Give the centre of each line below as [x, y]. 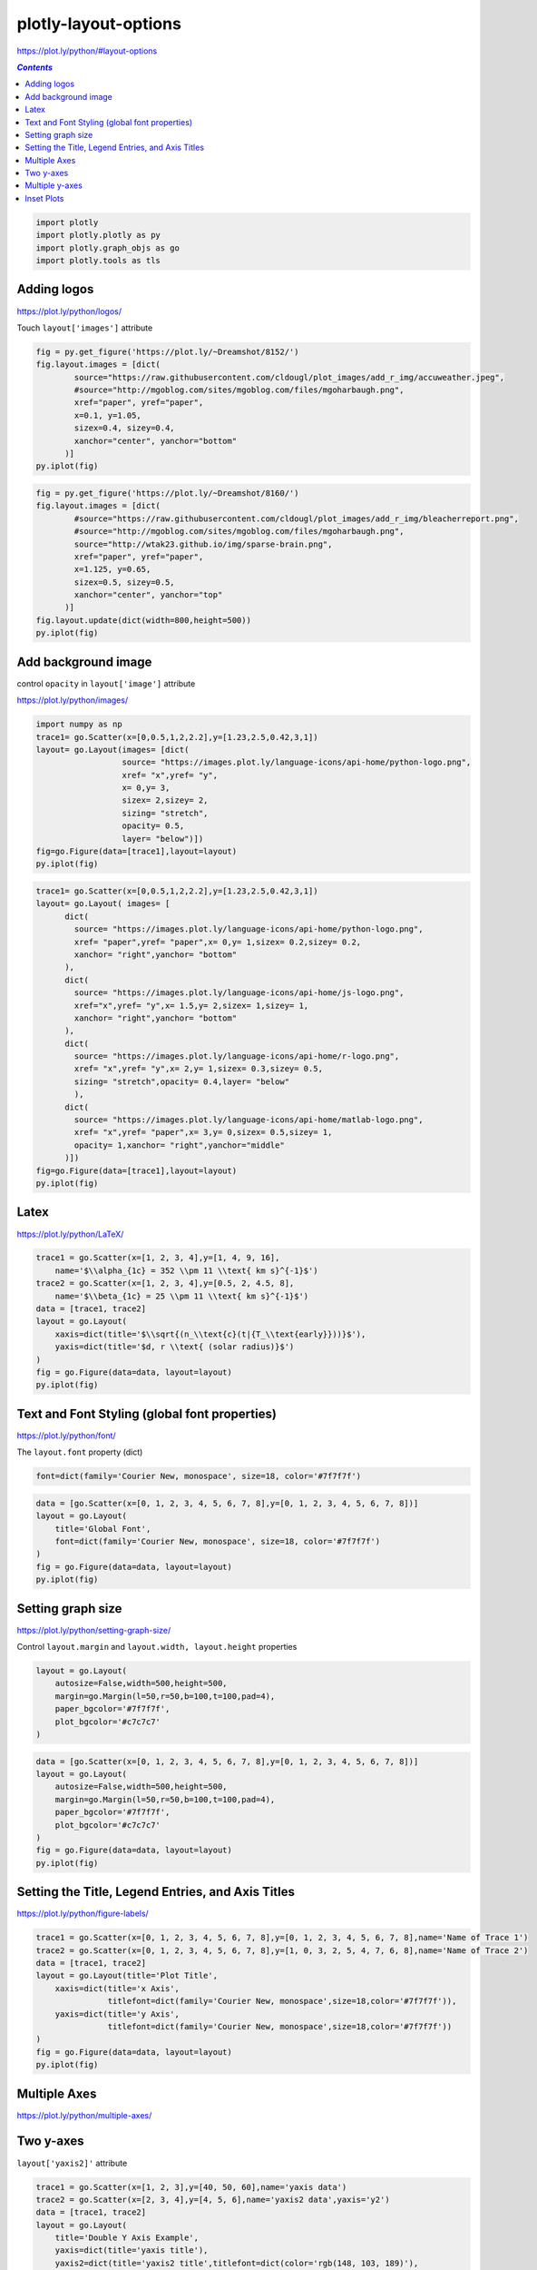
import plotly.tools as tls [98, 260]
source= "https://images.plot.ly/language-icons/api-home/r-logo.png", [237, 1056]
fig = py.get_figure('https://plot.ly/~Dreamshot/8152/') [167, 351]
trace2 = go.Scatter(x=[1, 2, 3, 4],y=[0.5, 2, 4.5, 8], [165, 1283]
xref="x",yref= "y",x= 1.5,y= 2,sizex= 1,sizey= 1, [191, 1005]
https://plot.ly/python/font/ [67, 1436]
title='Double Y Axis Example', [127, 2238]
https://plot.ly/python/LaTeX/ [70, 1234]
